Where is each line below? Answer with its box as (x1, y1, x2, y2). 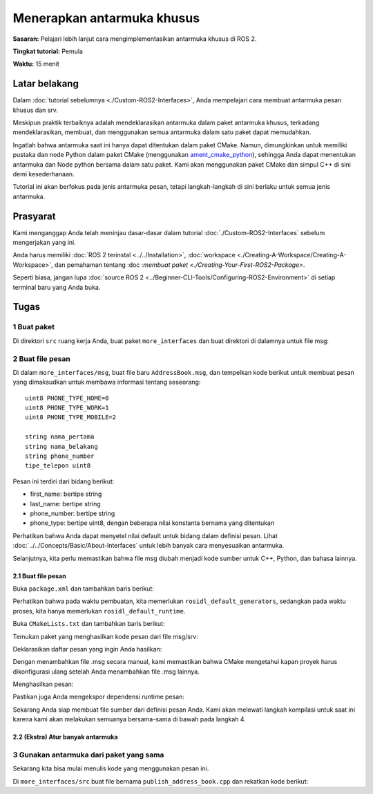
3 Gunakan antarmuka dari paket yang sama (12, 750, 164, 759)
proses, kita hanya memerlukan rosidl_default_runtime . (12, 607, 186, 615)
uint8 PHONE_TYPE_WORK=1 (25, 404, 109, 412)
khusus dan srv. (12, 106, 59, 114)
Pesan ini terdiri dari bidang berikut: (12, 477, 115, 486)
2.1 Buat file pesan (12, 571, 66, 580)
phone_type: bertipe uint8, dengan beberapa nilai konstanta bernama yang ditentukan (30, 519, 275, 527)
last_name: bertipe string (30, 499, 102, 508)
